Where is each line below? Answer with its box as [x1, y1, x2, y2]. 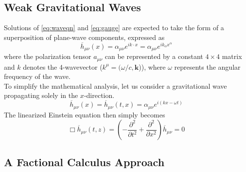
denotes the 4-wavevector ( [23, 61, 103, 72]
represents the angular [174, 61, 241, 72]
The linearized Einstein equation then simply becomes [4, 109, 165, 119]
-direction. [84, 90, 115, 100]
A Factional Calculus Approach [4, 154, 165, 169]
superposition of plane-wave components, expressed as [4, 32, 165, 42]
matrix [222, 51, 242, 61]
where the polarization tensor [4, 51, 91, 61]
